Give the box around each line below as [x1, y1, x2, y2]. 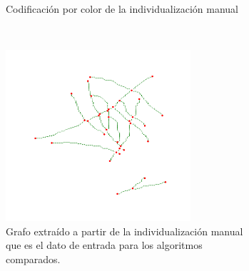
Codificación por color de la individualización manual [6, 1, 239, 16]
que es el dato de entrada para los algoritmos [6, 237, 203, 252]
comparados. [6, 251, 61, 266]
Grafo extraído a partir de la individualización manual [6, 223, 243, 238]
